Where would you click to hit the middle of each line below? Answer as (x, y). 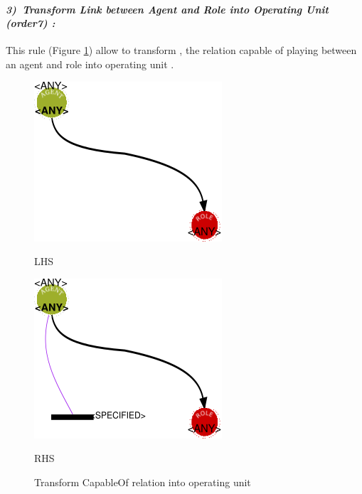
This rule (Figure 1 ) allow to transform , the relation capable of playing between (181, 50)
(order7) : (31, 23)
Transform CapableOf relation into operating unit (143, 482)
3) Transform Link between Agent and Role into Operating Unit (167, 9)
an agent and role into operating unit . (90, 64)
